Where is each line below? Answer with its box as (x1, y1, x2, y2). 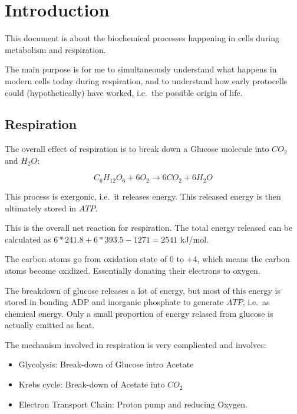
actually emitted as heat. (5, 319, 95, 331)
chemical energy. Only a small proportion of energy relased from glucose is (5, 307, 273, 319)
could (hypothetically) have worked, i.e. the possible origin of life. (5, 86, 243, 98)
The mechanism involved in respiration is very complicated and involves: (5, 338, 266, 350)
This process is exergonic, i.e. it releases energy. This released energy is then (5, 190, 281, 202)
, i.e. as (242, 296, 270, 308)
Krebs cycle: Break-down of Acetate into (18, 378, 165, 390)
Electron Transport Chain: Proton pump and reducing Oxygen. (18, 398, 247, 410)
